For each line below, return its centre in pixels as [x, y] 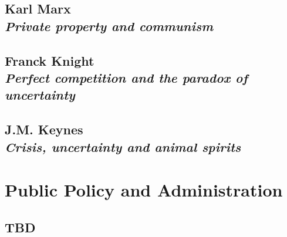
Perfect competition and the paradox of [126, 77]
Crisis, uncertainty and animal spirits [123, 146]
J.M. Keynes [44, 129]
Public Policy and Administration [144, 190]
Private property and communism [109, 26]
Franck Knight [50, 60]
